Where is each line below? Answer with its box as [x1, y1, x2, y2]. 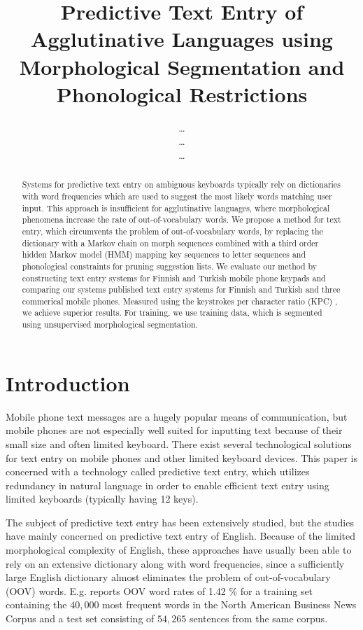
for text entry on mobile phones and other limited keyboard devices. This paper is [6, 450, 357, 465]
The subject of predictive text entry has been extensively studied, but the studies [6, 514, 354, 529]
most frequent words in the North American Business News [102, 597, 357, 612]
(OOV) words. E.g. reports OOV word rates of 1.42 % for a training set [6, 583, 313, 598]
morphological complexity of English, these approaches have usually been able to [6, 542, 352, 557]
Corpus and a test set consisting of [6, 611, 155, 626]
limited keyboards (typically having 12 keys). [6, 491, 199, 506]
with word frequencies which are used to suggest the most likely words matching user [22, 190, 332, 202]
